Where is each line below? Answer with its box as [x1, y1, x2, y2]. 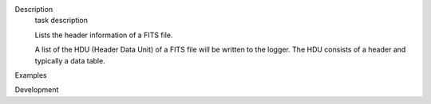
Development [14, 85, 59, 94]
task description [34, 16, 88, 25]
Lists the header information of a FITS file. [34, 30, 173, 40]
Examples [14, 70, 47, 79]
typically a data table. [34, 56, 105, 65]
